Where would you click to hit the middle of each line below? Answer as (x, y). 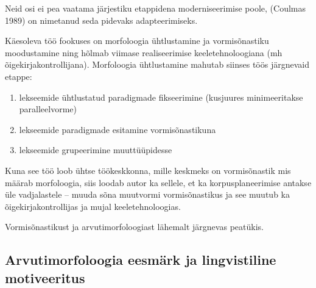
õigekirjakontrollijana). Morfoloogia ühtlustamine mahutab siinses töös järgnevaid (157, 64)
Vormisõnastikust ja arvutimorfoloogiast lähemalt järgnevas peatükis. (134, 227)
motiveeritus (45, 277)
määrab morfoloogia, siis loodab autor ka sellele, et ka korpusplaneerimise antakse (158, 182)
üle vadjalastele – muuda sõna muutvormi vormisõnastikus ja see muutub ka (147, 194)
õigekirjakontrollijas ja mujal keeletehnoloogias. (93, 206)
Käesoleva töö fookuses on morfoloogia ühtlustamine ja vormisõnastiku (137, 41)
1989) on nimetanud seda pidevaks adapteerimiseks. (101, 20)
